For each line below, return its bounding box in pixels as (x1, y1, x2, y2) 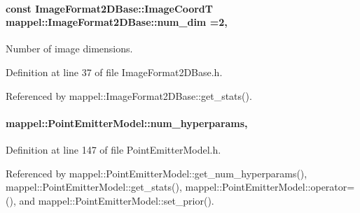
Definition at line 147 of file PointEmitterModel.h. (6, 142, 221, 156)
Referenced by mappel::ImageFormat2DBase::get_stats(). (6, 88, 252, 103)
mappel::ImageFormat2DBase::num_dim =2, (6, 15, 228, 29)
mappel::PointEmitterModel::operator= (185, 179, 355, 194)
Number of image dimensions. (6, 41, 133, 56)
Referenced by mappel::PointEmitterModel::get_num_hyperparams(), (6, 166, 307, 180)
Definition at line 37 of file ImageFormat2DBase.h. (6, 64, 223, 79)
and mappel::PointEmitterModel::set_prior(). (19, 193, 214, 207)
